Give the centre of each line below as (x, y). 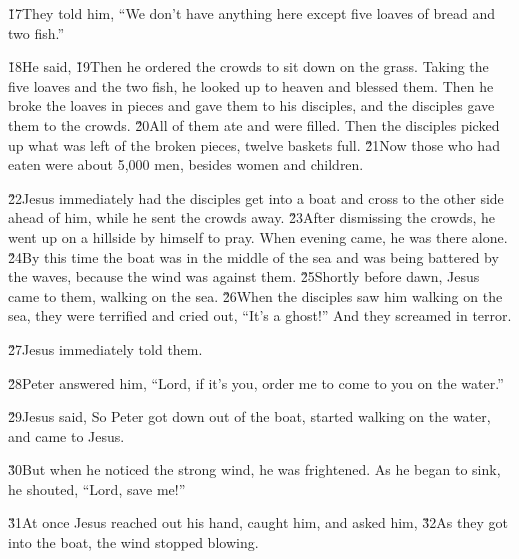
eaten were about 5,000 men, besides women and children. (186, 164)
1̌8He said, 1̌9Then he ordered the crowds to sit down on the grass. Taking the (248, 66)
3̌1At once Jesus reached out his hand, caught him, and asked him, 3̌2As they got (258, 522)
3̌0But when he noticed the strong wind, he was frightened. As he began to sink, (254, 469)
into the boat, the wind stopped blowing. (133, 542)
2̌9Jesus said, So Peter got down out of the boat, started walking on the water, (249, 416)
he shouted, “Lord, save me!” (97, 488)
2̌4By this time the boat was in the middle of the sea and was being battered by (253, 256)
